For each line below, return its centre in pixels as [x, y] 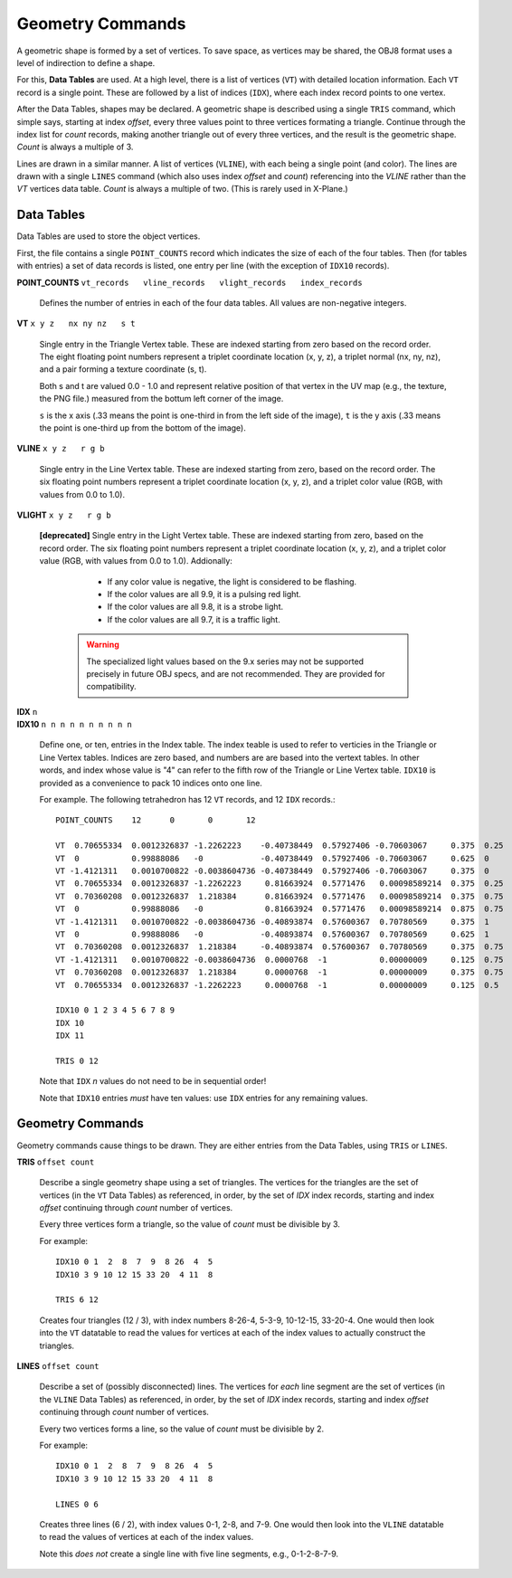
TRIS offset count [56, 1162]
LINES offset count [58, 1366]
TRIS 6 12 [77, 1300]
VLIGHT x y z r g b [64, 515]
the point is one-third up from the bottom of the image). [142, 428]
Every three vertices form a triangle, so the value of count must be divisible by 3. [190, 1224]
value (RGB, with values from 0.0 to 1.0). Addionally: [136, 561]
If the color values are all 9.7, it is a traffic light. [194, 619]
